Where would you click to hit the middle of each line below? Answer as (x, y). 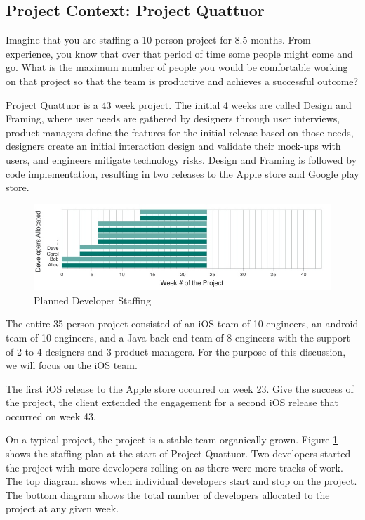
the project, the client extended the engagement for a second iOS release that (172, 402)
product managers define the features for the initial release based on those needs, (180, 132)
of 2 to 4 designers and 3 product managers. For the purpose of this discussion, (176, 351)
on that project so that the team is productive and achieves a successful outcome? (182, 80)
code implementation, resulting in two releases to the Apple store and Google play (182, 173)
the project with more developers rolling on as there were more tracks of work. (174, 467)
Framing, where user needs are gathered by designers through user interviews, (173, 118)
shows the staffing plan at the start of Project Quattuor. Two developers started (178, 454)
